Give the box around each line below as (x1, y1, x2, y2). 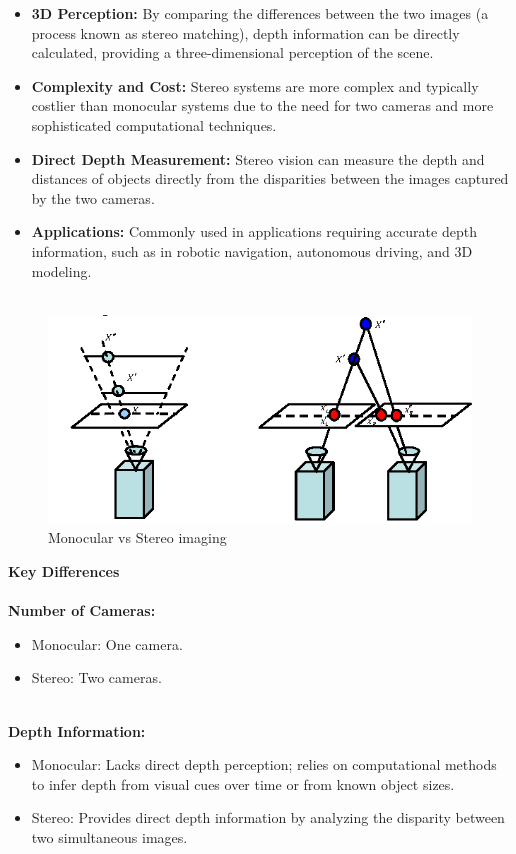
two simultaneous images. (31, 827, 188, 848)
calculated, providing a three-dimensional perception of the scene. (31, 42, 434, 63)
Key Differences (8, 561, 120, 582)
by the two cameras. (31, 187, 155, 208)
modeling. (31, 260, 92, 281)
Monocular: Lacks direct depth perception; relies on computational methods (31, 754, 497, 775)
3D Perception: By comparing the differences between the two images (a (31, 3, 489, 23)
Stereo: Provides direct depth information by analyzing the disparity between (31, 807, 505, 828)
